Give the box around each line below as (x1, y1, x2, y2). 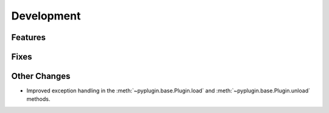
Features (11, 32, 46, 43)
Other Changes (11, 71, 71, 81)
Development (11, 9, 81, 22)
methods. (26, 95, 51, 103)
